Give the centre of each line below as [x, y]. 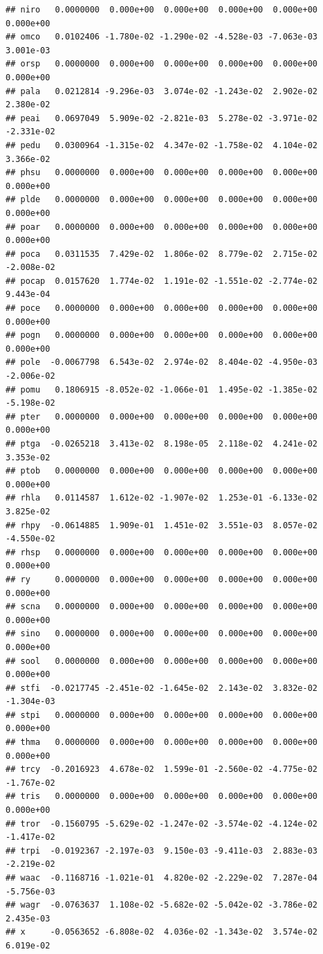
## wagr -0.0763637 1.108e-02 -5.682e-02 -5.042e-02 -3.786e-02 [162, 905]
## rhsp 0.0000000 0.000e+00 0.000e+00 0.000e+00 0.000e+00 [162, 552]
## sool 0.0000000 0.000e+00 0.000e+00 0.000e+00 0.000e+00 [162, 661]
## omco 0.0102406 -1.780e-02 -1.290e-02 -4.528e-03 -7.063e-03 [162, 37]
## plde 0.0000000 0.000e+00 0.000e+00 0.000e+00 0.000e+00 [162, 200]
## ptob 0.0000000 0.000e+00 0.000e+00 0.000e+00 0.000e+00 [162, 471]
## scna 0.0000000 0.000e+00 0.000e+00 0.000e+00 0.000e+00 [162, 607]
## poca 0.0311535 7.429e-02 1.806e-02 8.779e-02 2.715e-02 [162, 254]
